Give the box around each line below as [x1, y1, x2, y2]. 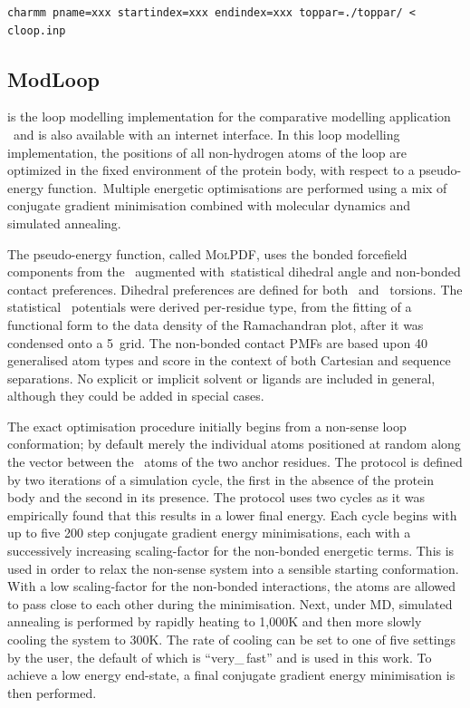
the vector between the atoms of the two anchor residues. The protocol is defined [7, 452, 463, 471]
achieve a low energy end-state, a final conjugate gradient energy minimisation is [7, 665, 456, 684]
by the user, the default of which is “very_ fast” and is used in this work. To [7, 647, 432, 666]
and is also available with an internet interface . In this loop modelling [13, 124, 400, 143]
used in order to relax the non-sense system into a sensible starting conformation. [7, 558, 459, 577]
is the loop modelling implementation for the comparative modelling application [7, 107, 451, 126]
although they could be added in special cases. [7, 386, 264, 405]
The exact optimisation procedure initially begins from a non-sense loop [7, 416, 407, 435]
